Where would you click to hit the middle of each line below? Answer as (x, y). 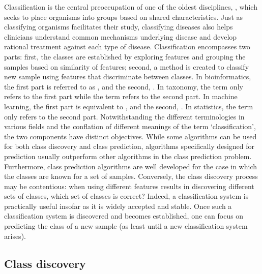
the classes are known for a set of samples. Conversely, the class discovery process (131, 176)
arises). (15, 236)
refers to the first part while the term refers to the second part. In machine (121, 96)
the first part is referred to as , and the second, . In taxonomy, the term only (124, 86)
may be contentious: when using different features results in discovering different (129, 186)
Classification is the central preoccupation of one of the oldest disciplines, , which (131, 7)
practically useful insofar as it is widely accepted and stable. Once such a (118, 206)
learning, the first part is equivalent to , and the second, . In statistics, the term (129, 106)
